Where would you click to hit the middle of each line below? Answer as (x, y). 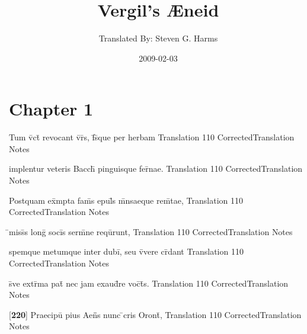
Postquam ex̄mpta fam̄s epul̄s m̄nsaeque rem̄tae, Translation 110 (126, 200)
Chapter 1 (51, 109)
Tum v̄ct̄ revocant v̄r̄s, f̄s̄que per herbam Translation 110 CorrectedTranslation (152, 137)
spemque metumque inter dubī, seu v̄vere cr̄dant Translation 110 (126, 251)
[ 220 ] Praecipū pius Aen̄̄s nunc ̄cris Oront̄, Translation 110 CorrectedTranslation (155, 314)
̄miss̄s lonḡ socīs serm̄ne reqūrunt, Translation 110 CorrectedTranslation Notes (151, 231)
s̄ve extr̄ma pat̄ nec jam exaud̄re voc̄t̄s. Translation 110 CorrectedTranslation (149, 283)
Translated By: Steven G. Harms (158, 38)
